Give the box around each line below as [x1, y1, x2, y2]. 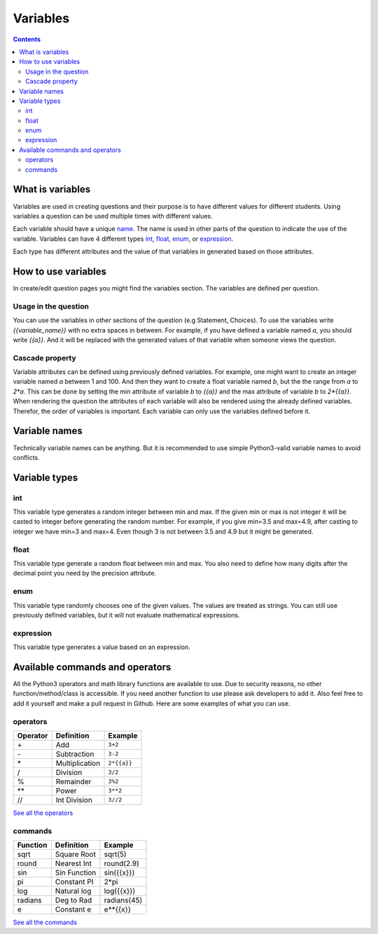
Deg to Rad [55, 895, 92, 905]
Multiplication [55, 758, 101, 768]
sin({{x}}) [104, 868, 135, 878]
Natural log [55, 886, 92, 896]
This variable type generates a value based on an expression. [13, 643, 190, 651]
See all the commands [13, 918, 77, 927]
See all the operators [13, 809, 73, 817]
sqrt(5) [104, 849, 127, 859]
